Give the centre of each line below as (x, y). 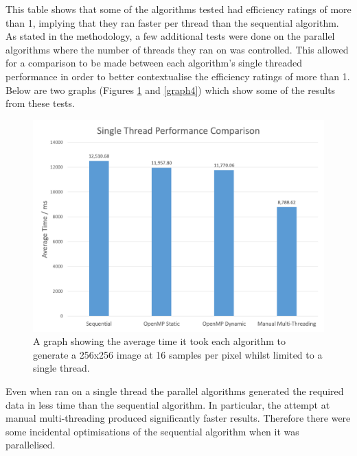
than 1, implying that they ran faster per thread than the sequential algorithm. (172, 22)
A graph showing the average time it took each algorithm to (160, 341)
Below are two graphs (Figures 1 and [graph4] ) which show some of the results (171, 89)
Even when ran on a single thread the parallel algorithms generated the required (175, 391)
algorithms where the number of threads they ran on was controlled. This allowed (177, 49)
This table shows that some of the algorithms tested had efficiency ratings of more (178, 9)
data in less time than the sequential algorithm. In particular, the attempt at (168, 404)
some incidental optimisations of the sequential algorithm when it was (152, 431)
